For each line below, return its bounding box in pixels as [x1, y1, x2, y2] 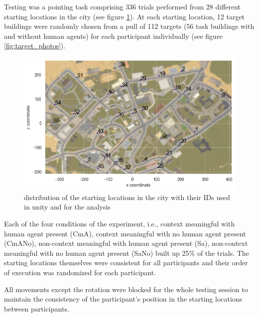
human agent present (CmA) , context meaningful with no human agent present [4, 228, 246, 238]
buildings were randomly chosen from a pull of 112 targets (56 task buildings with [4, 21, 255, 31]
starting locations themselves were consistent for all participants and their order [4, 257, 248, 268]
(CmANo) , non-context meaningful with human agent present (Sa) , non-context [4, 238, 248, 248]
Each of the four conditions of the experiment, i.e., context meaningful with [4, 218, 235, 229]
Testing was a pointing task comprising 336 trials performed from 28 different [4, 1, 241, 11]
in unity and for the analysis [24, 202, 111, 212]
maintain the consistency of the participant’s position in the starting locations [4, 294, 243, 304]
